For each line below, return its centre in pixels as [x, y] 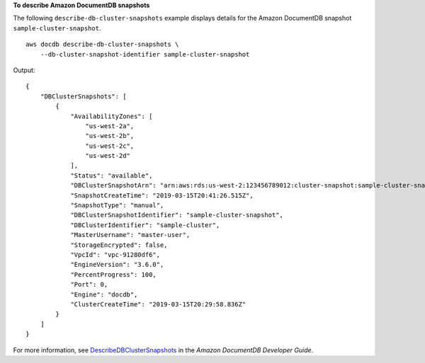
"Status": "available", [112, 175]
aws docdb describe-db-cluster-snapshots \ [102, 45]
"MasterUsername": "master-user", [130, 235]
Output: [24, 70]
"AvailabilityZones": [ [112, 116]
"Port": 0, [89, 284]
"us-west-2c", [110, 146]
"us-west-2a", [110, 126]
